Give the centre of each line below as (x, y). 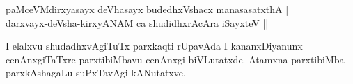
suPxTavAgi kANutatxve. (131, 73)
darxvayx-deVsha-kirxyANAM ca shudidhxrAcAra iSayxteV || (137, 22)
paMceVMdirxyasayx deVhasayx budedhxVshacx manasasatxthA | (147, 9)
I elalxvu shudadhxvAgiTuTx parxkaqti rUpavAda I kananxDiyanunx (154, 46)
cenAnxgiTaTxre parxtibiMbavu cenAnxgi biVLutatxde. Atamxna (147, 59)
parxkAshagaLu (39, 73)
